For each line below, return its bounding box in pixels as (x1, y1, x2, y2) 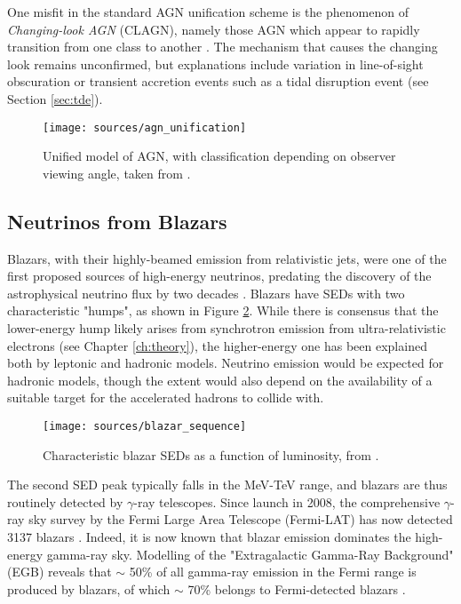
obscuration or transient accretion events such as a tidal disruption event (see (7, 72, 429, 91)
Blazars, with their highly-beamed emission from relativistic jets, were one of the (7, 249, 447, 267)
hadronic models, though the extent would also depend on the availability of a (7, 370, 433, 389)
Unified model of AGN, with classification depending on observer (43, 147, 396, 165)
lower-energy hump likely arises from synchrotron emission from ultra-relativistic (7, 318, 446, 337)
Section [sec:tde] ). (7, 89, 103, 107)
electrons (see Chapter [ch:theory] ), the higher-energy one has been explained (7, 336, 427, 354)
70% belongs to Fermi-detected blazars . (187, 579, 406, 598)
